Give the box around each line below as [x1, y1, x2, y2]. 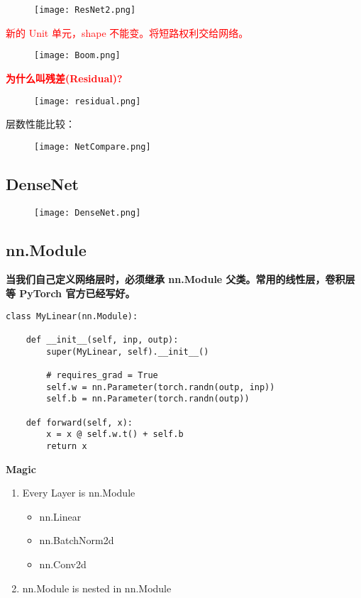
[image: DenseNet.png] [34, 207, 141, 218]
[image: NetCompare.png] [34, 141, 151, 152]
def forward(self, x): [26, 417, 133, 428]
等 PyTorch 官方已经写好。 [6, 286, 135, 301]
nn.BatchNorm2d [39, 533, 114, 548]
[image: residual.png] [34, 96, 141, 106]
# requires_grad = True [46, 370, 158, 380]
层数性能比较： [6, 116, 75, 131]
